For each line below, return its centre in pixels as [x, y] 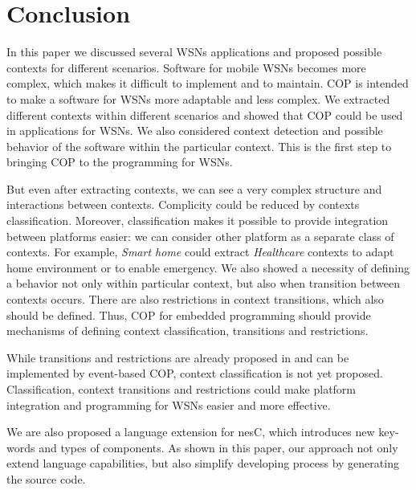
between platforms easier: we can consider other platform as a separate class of [200, 236]
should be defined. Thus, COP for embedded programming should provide [189, 314]
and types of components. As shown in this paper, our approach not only [218, 447]
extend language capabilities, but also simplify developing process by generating [203, 463]
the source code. [46, 478]
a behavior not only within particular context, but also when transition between [203, 283]
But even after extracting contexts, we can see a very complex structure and [194, 188]
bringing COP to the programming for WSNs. [120, 162]
